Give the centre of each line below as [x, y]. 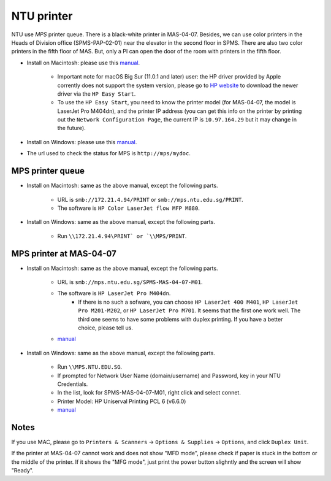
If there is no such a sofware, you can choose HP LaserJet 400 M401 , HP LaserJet [188, 302]
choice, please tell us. [105, 328]
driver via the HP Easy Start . [97, 94]
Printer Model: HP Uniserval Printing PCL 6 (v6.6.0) [122, 401]
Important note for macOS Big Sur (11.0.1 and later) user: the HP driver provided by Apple [169, 77]
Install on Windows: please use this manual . [82, 142]
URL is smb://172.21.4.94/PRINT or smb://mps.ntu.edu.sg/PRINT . [150, 199]
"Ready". [22, 471]
